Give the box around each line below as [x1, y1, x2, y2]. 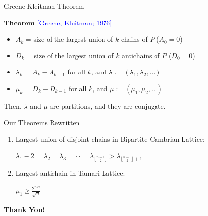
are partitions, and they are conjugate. [50, 100, 166, 111]
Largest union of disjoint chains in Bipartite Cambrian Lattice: [15, 134, 205, 144]
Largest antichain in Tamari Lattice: [15, 168, 125, 178]
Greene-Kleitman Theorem [4, 1, 84, 11]
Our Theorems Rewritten [4, 117, 80, 127]
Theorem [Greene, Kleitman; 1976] [4, 17, 112, 27]
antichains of [122, 50, 160, 60]
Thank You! [4, 204, 45, 214]
